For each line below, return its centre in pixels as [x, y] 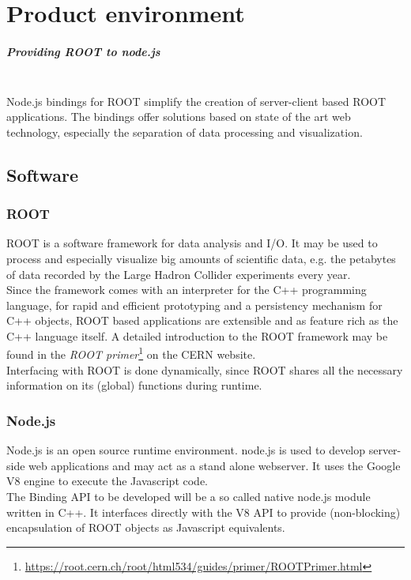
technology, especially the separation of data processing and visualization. [185, 132]
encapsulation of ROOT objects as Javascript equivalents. [146, 527]
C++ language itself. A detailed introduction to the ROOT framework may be [197, 335]
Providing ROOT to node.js [83, 51]
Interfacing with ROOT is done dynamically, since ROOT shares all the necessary [205, 369]
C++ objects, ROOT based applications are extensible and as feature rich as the [202, 320]
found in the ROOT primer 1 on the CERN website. [131, 353]
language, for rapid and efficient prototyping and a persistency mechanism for [194, 305]
